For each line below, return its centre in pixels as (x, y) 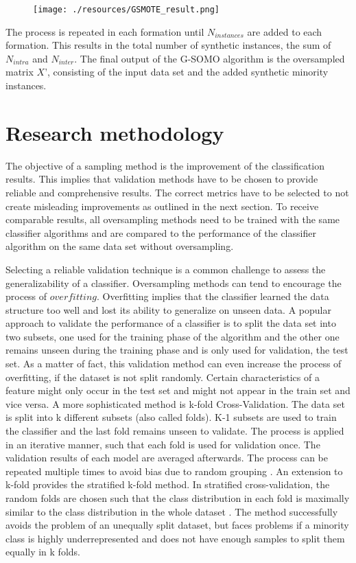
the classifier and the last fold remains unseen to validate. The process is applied (175, 431)
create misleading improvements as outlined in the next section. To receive (162, 206)
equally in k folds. (43, 552)
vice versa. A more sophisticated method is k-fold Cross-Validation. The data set (175, 403)
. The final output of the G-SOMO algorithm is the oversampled (210, 58)
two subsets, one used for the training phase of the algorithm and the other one (173, 336)
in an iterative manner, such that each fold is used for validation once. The (163, 444)
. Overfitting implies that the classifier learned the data (213, 296)
